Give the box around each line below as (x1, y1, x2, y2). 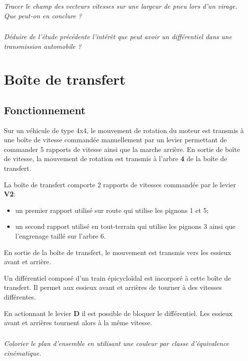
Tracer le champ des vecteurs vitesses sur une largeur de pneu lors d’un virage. (4, 1, 237, 11)
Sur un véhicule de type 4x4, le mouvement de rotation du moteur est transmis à (4, 125, 244, 135)
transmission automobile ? (4, 41, 82, 51)
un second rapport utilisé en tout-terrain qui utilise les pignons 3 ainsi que (15, 221, 236, 231)
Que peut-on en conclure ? (4, 10, 82, 20)
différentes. (4, 292, 36, 302)
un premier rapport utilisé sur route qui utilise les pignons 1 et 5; (15, 205, 209, 215)
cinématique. (4, 347, 42, 358)
